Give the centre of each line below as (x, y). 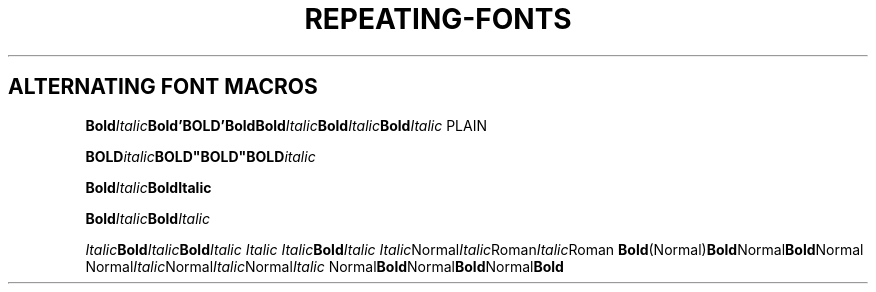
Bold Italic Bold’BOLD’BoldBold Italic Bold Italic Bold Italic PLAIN (286, 125)
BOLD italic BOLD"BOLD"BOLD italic (200, 156)
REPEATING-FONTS (438, 19)
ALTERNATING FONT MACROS (163, 87)
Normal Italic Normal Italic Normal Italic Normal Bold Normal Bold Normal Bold (324, 266)
